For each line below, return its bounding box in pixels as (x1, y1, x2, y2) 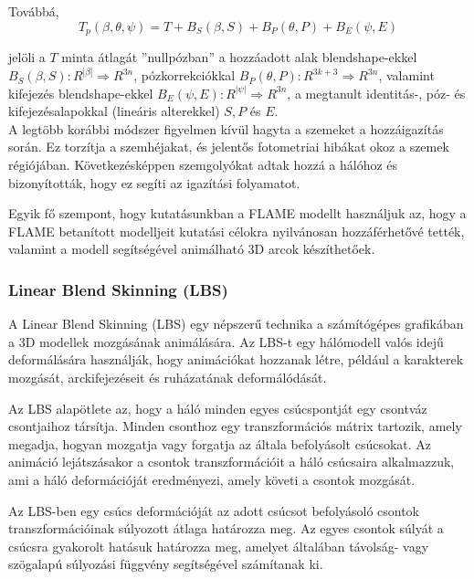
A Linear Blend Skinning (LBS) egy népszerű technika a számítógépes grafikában (8, 314, 464, 333)
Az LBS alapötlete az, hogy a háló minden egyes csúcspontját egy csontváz (8, 398, 427, 417)
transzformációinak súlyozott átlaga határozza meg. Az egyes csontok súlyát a (8, 519, 444, 538)
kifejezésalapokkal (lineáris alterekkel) (8, 101, 220, 121)
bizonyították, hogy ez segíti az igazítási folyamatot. (8, 173, 300, 192)
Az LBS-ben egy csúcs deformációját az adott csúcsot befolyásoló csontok (8, 500, 420, 520)
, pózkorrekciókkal (133, 66, 236, 85)
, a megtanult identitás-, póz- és (287, 83, 466, 102)
